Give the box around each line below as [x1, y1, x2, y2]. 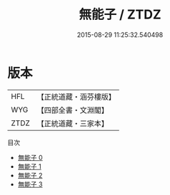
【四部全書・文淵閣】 [36, 105, 109, 115]
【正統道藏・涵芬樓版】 [36, 92, 116, 102]
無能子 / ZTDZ [78, 6, 162, 23]
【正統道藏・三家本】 [36, 118, 109, 128]
